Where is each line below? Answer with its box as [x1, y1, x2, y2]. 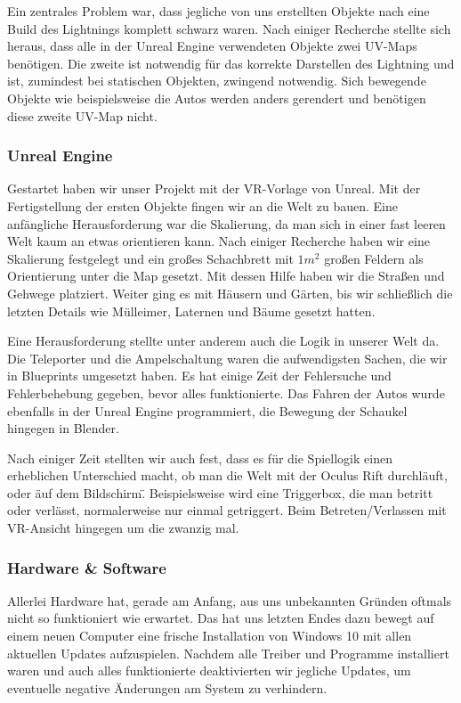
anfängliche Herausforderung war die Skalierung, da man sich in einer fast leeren [7, 214, 446, 233]
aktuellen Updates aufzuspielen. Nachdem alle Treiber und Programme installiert [7, 643, 449, 662]
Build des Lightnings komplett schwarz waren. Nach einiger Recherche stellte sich [7, 19, 451, 37]
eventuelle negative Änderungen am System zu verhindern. [7, 678, 328, 697]
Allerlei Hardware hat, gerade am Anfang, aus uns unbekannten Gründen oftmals [7, 591, 452, 609]
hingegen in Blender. [7, 419, 119, 437]
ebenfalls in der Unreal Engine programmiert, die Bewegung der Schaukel [7, 401, 408, 420]
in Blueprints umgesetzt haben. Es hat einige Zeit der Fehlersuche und [7, 366, 392, 385]
